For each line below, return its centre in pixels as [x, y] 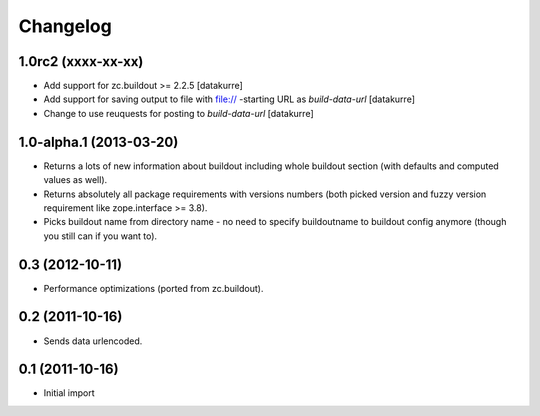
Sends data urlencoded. [93, 341]
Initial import [69, 393]
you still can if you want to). [100, 236]
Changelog [65, 26]
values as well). [75, 180]
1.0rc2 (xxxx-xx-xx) [81, 61]
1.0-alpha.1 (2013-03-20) [98, 141]
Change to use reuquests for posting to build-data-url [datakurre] [178, 113]
